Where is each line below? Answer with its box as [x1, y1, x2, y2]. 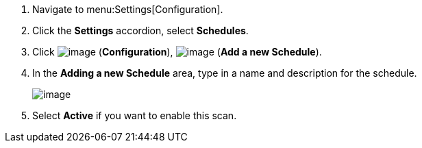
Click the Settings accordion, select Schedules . [32, 25, 249, 36]
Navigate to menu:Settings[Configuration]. [32, 3, 223, 15]
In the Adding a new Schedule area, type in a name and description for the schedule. [32, 67, 417, 79]
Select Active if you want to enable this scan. [32, 110, 237, 121]
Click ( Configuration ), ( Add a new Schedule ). [32, 46, 322, 58]
